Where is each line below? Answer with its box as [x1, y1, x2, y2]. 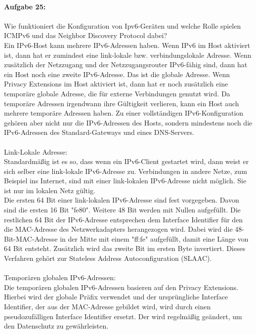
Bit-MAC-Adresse [4, 233, 58, 244]
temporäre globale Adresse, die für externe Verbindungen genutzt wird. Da [4, 88, 230, 98]
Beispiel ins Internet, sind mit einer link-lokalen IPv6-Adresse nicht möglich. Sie [4, 175, 247, 186]
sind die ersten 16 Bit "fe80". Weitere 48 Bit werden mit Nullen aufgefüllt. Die [4, 205, 241, 215]
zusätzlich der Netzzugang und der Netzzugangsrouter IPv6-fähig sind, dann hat [4, 59, 248, 70]
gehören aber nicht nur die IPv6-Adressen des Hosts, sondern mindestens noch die [4, 117, 253, 127]
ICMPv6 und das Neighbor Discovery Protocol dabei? [4, 30, 167, 41]
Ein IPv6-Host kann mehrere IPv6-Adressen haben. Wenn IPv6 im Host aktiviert [4, 40, 251, 50]
